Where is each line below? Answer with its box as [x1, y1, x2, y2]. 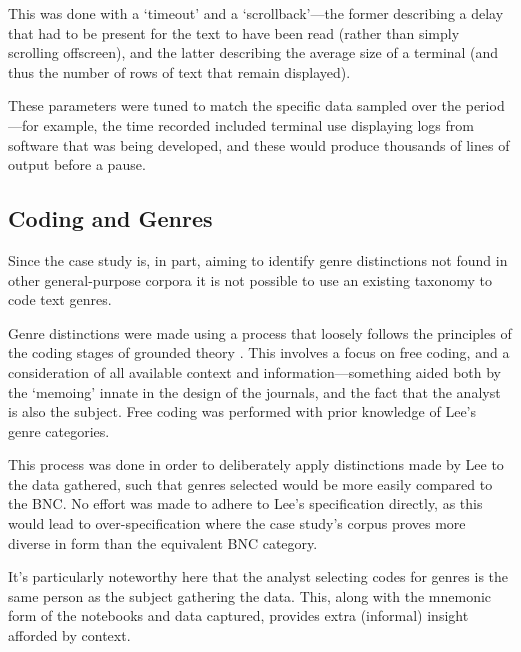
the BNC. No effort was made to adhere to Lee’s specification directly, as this [8, 493, 483, 514]
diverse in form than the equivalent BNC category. [8, 532, 318, 553]
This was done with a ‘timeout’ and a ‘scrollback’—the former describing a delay [8, 3, 504, 23]
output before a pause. [8, 154, 146, 175]
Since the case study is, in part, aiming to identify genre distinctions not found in [8, 249, 508, 270]
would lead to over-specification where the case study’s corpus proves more [8, 513, 466, 534]
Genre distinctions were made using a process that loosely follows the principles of [8, 322, 512, 343]
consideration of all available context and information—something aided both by [8, 361, 502, 382]
